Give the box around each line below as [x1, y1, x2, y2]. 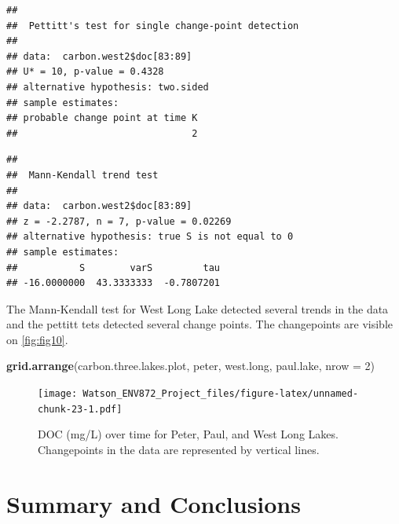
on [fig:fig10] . [6, 331, 68, 347]
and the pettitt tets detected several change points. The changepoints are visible [6, 316, 393, 332]
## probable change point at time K [6, 112, 198, 124]
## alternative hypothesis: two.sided [6, 81, 209, 93]
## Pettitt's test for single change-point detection [6, 20, 299, 31]
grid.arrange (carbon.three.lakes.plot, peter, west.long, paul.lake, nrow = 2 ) [6, 357, 375, 374]
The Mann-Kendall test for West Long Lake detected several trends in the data [6, 300, 389, 317]
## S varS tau [6, 262, 221, 273]
